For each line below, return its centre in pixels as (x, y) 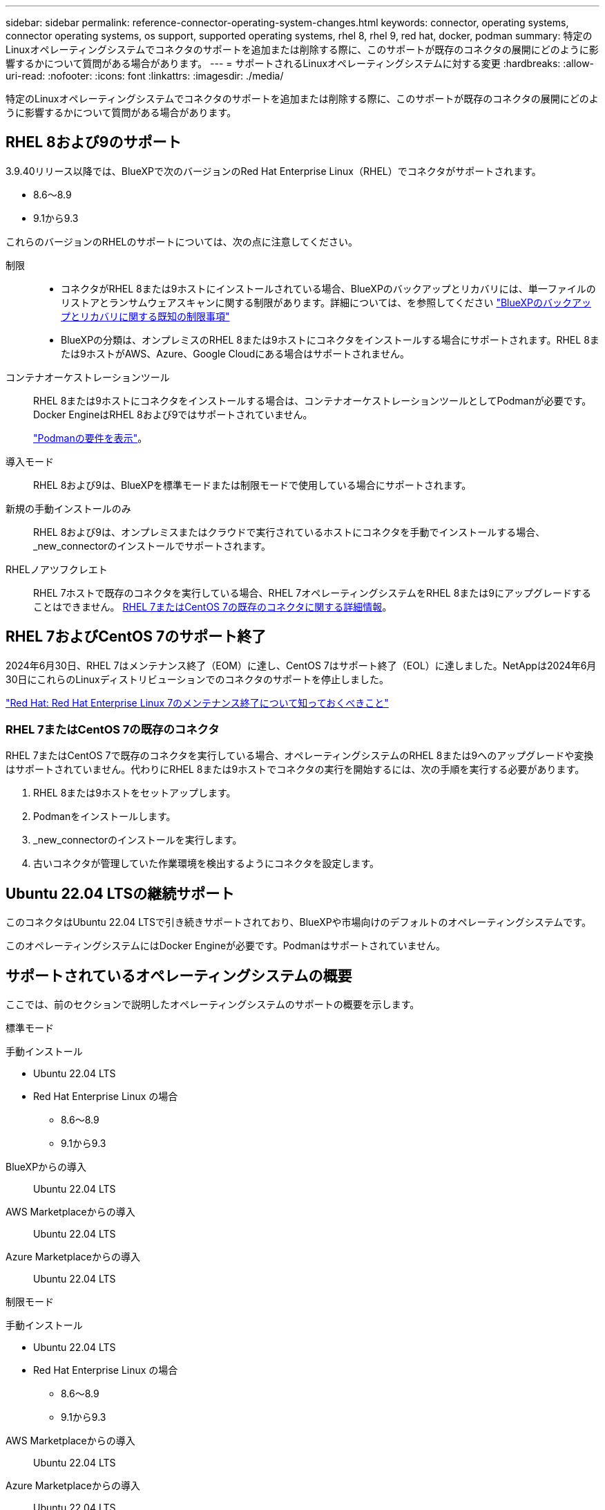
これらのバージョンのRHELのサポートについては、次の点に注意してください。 (182, 241)
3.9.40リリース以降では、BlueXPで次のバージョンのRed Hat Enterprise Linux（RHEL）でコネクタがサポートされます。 (273, 171)
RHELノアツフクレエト (57, 569)
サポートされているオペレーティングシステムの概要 (179, 976)
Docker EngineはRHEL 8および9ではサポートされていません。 (173, 414)
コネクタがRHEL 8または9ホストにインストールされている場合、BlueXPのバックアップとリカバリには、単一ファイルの (328, 288)
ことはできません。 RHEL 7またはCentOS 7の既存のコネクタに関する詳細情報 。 (213, 606)
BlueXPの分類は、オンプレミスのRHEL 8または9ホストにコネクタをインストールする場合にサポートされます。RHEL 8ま (330, 339)
